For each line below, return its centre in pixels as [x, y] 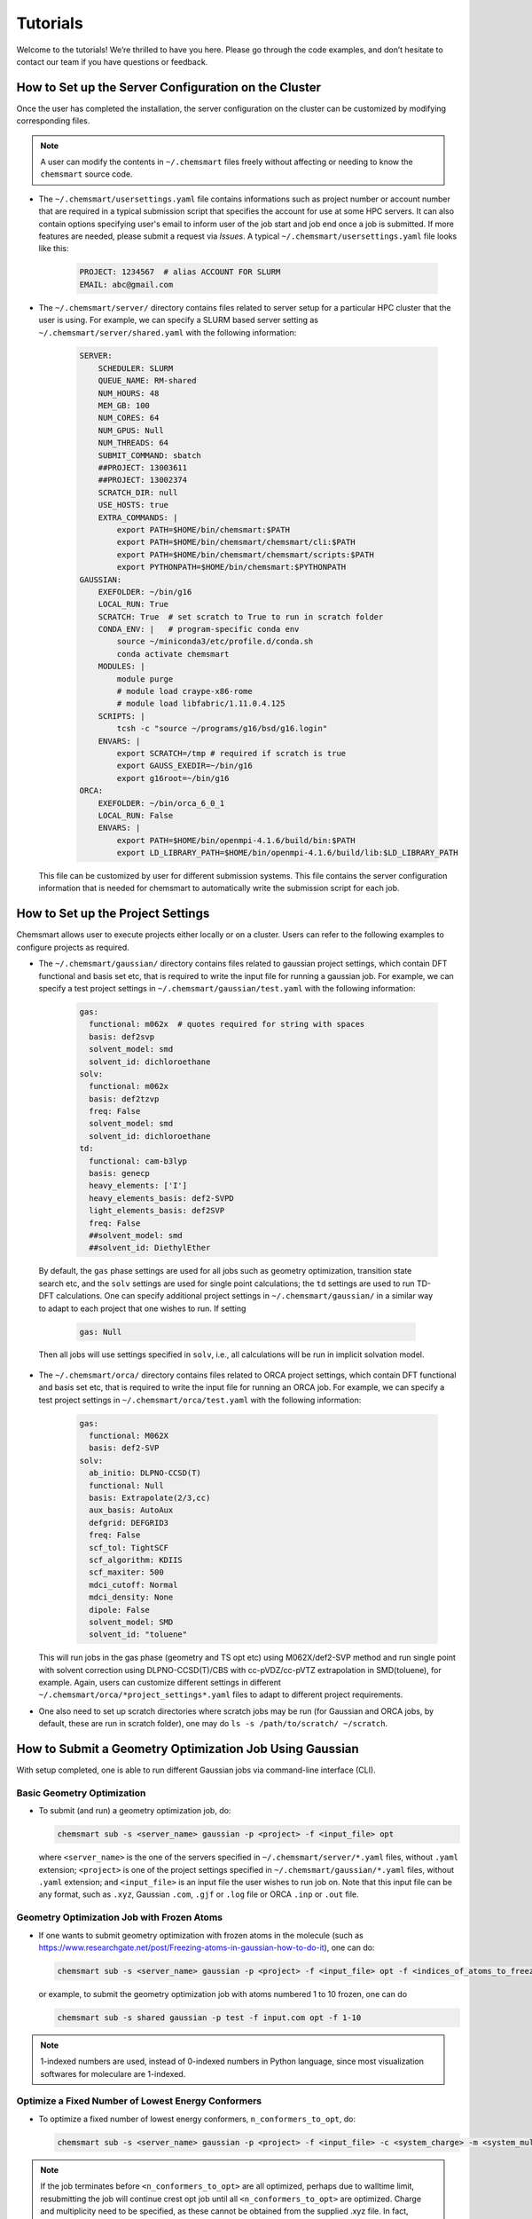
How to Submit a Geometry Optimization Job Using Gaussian [188, 1749]
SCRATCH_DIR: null [138, 492]
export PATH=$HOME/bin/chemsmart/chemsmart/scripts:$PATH [245, 554]
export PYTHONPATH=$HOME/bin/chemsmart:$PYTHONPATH [231, 567]
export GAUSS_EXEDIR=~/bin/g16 [184, 766]
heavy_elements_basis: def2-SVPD [161, 1198]
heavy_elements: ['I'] [138, 1186]
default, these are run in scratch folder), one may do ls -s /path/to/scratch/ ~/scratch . [213, 1724]
